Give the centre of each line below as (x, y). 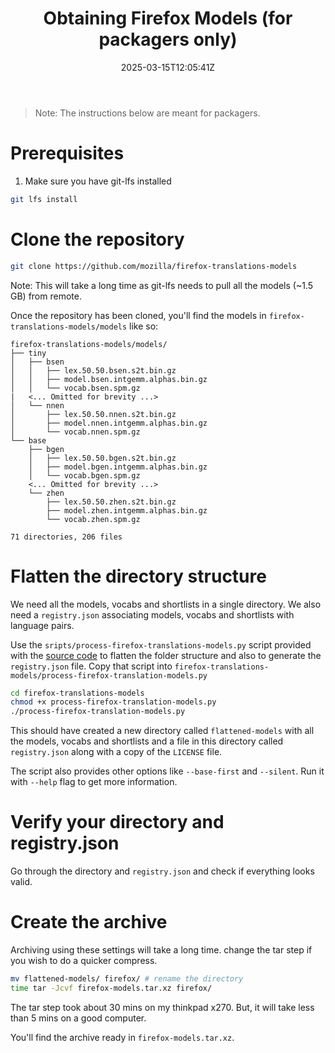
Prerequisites (67, 153)
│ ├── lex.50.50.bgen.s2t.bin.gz (102, 458)
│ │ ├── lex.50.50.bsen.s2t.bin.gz (93, 370)
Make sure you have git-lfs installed (98, 181)
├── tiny (28, 353)
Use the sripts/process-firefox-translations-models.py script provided (161, 644)
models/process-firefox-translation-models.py (109, 675)
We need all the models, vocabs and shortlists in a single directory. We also (166, 604)
